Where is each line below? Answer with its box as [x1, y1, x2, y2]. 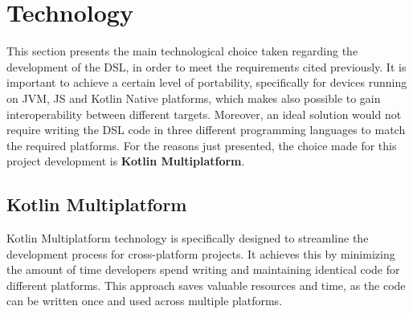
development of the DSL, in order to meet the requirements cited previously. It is [6, 58, 407, 75]
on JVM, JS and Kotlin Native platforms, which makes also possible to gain [6, 89, 381, 106]
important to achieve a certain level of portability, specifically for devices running [6, 74, 407, 91]
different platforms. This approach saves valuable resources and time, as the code [6, 276, 406, 293]
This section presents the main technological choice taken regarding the [6, 43, 358, 59]
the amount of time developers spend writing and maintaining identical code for [6, 261, 400, 278]
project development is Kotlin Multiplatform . [6, 153, 245, 169]
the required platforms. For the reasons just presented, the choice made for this [6, 137, 397, 153]
